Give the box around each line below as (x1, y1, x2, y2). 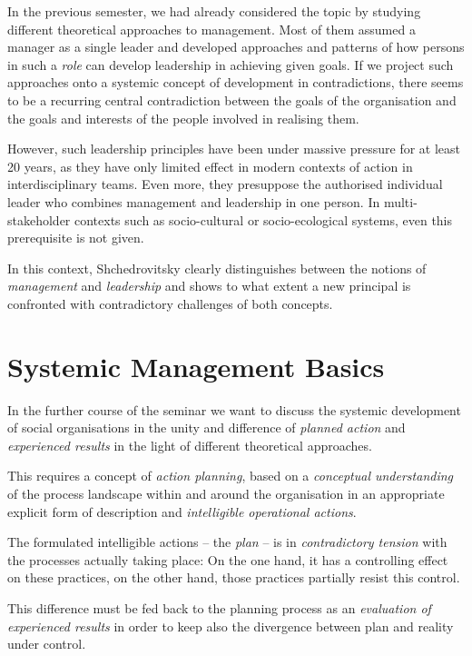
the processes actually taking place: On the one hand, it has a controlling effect (7, 550, 448, 569)
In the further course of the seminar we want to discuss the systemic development (7, 400, 461, 419)
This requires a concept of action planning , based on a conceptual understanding (7, 466, 454, 485)
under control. (7, 634, 86, 653)
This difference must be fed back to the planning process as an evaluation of (7, 598, 431, 617)
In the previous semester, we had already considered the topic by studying (7, 2, 421, 20)
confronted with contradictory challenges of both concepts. (7, 293, 333, 313)
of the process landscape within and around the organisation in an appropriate (7, 484, 445, 502)
